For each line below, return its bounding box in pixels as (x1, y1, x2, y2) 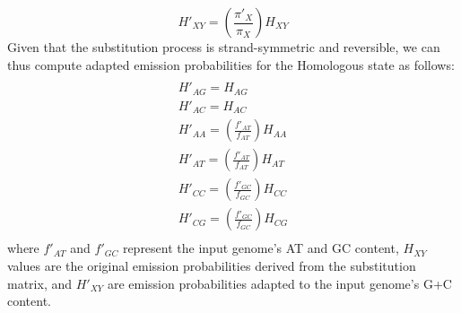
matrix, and (7, 274, 73, 292)
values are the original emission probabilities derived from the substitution (7, 256, 416, 274)
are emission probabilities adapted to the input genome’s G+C (107, 274, 452, 292)
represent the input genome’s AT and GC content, (122, 239, 399, 257)
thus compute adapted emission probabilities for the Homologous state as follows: (7, 55, 455, 74)
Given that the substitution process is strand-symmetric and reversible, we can (7, 38, 440, 56)
